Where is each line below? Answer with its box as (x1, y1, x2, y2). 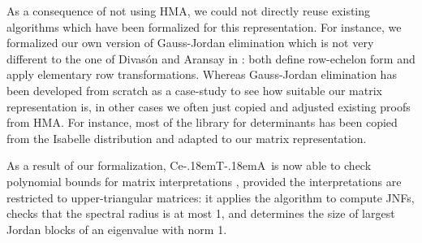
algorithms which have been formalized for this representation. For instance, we (6, 18, 402, 35)
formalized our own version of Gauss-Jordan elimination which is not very (6, 34, 374, 51)
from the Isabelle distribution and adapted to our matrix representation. (6, 129, 367, 146)
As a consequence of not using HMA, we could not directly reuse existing (6, 2, 371, 19)
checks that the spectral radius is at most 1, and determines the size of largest (6, 205, 395, 222)
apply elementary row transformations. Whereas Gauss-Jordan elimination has (6, 66, 397, 83)
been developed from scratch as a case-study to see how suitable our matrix (6, 81, 382, 98)
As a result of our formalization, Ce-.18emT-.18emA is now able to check (6, 157, 372, 174)
